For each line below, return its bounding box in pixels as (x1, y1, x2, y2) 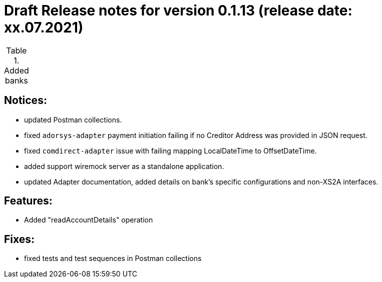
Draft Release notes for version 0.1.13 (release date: (4, 2, 352, 19)
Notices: (4, 94, 47, 107)
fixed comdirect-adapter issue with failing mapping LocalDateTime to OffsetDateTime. (24, 146, 317, 155)
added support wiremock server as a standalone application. (24, 161, 224, 170)
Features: (4, 194, 53, 207)
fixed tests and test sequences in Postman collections (24, 254, 202, 263)
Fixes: (4, 232, 35, 245)
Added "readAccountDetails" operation (24, 215, 153, 224)
